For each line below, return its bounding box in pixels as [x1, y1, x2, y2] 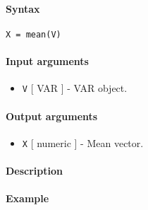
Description [6, 163, 63, 177]
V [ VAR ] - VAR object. [22, 81, 128, 95]
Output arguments [6, 108, 98, 123]
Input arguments [6, 54, 89, 69]
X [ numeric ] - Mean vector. [22, 135, 144, 150]
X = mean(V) [6, 29, 61, 40]
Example [6, 191, 49, 206]
